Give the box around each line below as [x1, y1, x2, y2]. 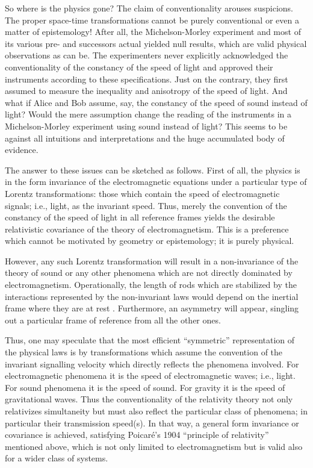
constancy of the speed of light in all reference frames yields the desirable [5, 211, 275, 223]
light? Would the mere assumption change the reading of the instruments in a [5, 108, 292, 120]
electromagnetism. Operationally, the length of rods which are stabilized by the [5, 278, 297, 291]
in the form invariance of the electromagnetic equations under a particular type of [5, 175, 307, 188]
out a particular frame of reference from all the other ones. [5, 313, 221, 326]
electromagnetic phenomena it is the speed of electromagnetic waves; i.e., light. [5, 369, 296, 382]
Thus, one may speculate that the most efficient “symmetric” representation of [5, 334, 295, 346]
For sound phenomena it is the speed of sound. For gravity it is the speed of [5, 381, 285, 393]
